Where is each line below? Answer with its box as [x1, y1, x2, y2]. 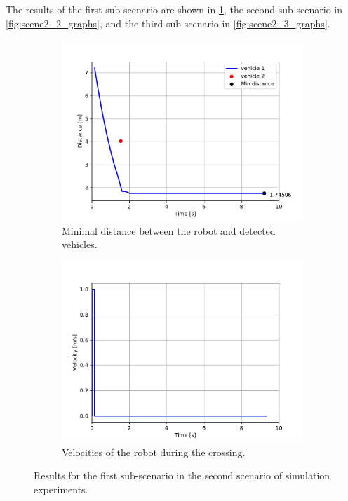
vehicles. [62, 237, 98, 252]
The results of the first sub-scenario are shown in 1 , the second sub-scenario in [6, 2, 342, 16]
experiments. [34, 481, 88, 496]
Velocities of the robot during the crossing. [62, 444, 246, 459]
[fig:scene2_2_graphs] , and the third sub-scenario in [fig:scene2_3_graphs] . [6, 15, 330, 30]
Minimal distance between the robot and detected [62, 223, 276, 238]
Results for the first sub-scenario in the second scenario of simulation [34, 468, 330, 483]
